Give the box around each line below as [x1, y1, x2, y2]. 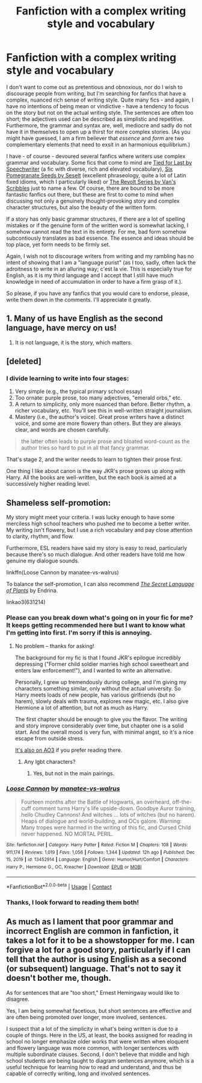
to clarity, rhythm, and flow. [6, 533, 74, 540]
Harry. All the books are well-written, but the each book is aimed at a [6, 474, 177, 481]
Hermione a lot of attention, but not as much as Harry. [14, 704, 149, 711]
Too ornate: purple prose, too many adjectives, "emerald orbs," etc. [14, 394, 182, 401]
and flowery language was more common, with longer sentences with [6, 1044, 179, 1051]
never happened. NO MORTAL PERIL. [20, 830, 114, 837]
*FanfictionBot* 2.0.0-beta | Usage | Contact [6, 882, 112, 891]
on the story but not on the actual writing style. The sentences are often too [6, 109, 194, 116]
